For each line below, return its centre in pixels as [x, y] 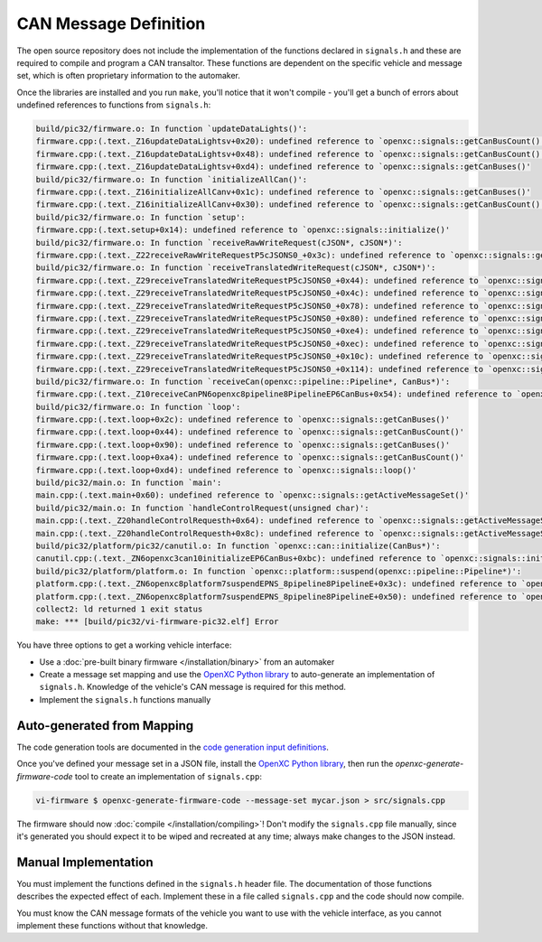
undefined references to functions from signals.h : [114, 105]
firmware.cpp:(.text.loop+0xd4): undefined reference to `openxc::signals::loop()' [226, 470]
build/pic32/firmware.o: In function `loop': [138, 407]
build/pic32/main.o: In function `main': [129, 483]
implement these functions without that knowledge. [112, 925]
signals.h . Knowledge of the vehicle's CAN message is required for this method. [193, 687]
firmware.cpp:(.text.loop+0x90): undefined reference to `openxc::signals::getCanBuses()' [243, 444]
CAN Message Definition [111, 23]
